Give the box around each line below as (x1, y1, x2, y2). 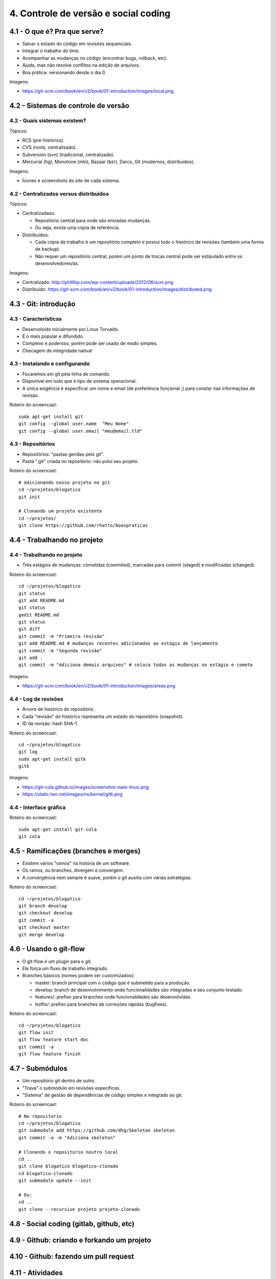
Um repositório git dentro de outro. (22, 1077, 96, 1084)
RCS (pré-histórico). (22, 137, 65, 143)
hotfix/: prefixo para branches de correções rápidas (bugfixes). (35, 1001, 168, 1007)
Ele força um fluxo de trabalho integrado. (22, 965, 108, 972)
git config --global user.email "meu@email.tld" (18, 428, 143, 434)
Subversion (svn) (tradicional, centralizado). (22, 151, 115, 158)
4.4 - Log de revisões (9, 695, 63, 702)
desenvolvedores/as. (35, 260, 79, 267)
